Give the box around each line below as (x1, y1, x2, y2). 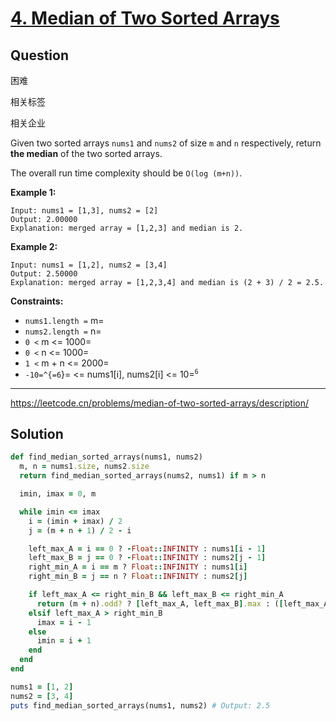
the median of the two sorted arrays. (10, 148, 163, 159)
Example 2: (10, 241, 58, 252)
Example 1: (10, 187, 57, 198)
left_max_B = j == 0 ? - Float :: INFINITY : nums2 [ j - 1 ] (28, 553, 267, 563)
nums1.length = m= (24, 315, 105, 326)
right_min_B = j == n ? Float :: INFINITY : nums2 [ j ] (28, 572, 248, 582)
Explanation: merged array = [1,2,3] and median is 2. (10, 223, 244, 233)
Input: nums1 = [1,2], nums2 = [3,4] (10, 260, 168, 270)
